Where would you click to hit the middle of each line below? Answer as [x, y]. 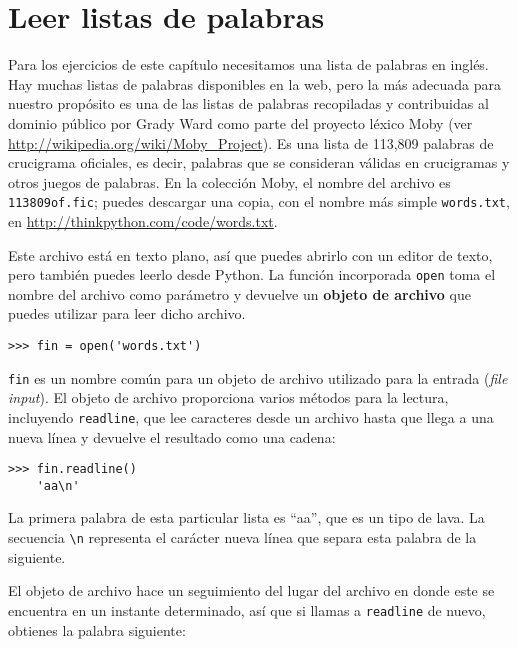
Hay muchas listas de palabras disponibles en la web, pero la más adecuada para [254, 83]
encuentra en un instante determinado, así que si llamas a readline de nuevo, [247, 609]
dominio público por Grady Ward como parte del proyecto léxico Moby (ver [240, 122]
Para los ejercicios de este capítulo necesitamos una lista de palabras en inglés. [248, 64]
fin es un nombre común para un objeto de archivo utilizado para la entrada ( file [258, 377]
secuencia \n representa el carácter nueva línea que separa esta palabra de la [242, 537]
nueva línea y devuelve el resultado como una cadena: [172, 436]
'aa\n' [58, 485]
